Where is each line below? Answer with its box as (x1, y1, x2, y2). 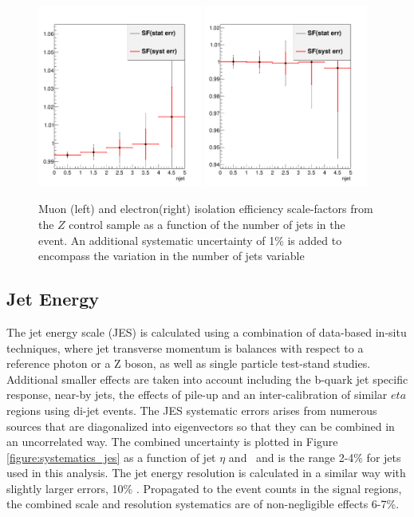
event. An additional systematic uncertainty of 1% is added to (38, 231, 342, 248)
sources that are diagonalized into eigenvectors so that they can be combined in (6, 417, 395, 434)
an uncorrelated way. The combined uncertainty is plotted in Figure (6, 433, 338, 450)
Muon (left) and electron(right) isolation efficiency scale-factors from (38, 200, 373, 217)
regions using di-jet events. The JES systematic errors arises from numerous (6, 401, 377, 418)
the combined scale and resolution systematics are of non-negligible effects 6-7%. (6, 495, 400, 512)
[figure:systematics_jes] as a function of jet (6, 448, 216, 465)
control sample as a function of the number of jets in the (69, 215, 345, 232)
